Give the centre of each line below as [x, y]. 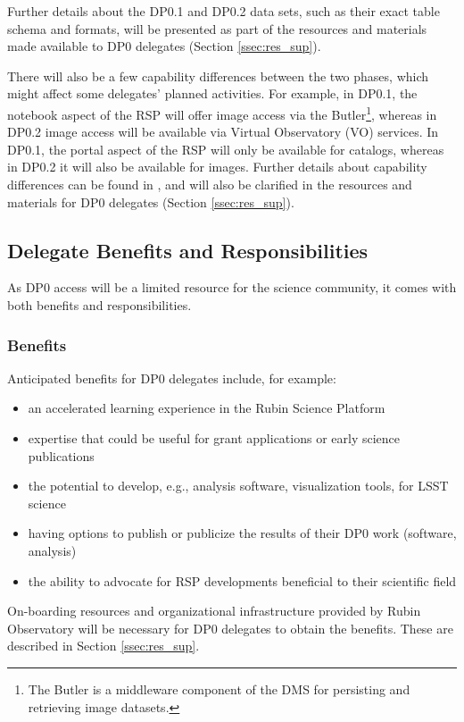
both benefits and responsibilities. [99, 304]
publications [61, 455]
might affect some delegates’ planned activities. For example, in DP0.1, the [212, 93]
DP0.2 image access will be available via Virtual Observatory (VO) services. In [223, 132]
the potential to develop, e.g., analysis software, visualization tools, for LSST [238, 486]
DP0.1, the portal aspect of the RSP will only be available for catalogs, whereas [226, 149]
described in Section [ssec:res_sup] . [104, 646]
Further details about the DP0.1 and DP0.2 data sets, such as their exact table [224, 11]
